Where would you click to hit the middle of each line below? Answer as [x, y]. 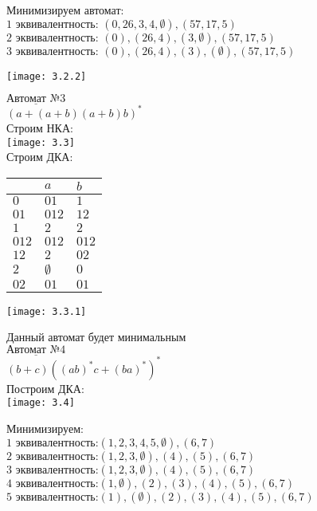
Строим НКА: [40, 127]
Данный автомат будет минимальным [96, 337]
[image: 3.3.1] [47, 311]
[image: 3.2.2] [47, 76]
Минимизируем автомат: [65, 10]
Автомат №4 [36, 350]
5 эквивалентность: [53, 497]
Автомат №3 [36, 99]
